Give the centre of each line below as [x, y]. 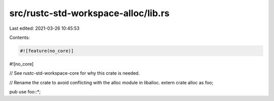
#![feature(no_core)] [47, 51]
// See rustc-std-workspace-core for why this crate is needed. [75, 73]
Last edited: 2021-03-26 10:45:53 [44, 28]
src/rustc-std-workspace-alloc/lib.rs [90, 13]
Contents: [20, 37]
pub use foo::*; [25, 92]
